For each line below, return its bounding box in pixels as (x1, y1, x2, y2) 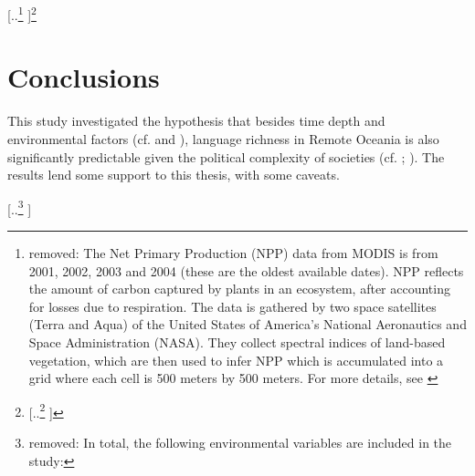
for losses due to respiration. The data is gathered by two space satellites (28, 296, 437, 316)
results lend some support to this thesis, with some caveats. (7, 165, 340, 184)
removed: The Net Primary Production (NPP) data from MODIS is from (28, 243, 438, 262)
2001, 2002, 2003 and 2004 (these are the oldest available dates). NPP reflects (28, 261, 464, 280)
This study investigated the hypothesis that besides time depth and (7, 111, 385, 130)
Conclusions (7, 58, 160, 96)
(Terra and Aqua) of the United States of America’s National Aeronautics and (28, 315, 467, 334)
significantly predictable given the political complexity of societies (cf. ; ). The (7, 147, 445, 166)
